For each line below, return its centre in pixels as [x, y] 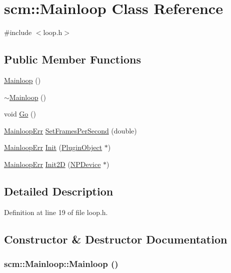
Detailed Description [59, 191]
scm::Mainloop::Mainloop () [61, 263]
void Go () [20, 114]
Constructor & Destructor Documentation [116, 239]
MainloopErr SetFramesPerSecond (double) [70, 130]
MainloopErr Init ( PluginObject [53, 147]
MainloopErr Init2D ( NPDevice [52, 164]
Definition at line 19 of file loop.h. [56, 212]
